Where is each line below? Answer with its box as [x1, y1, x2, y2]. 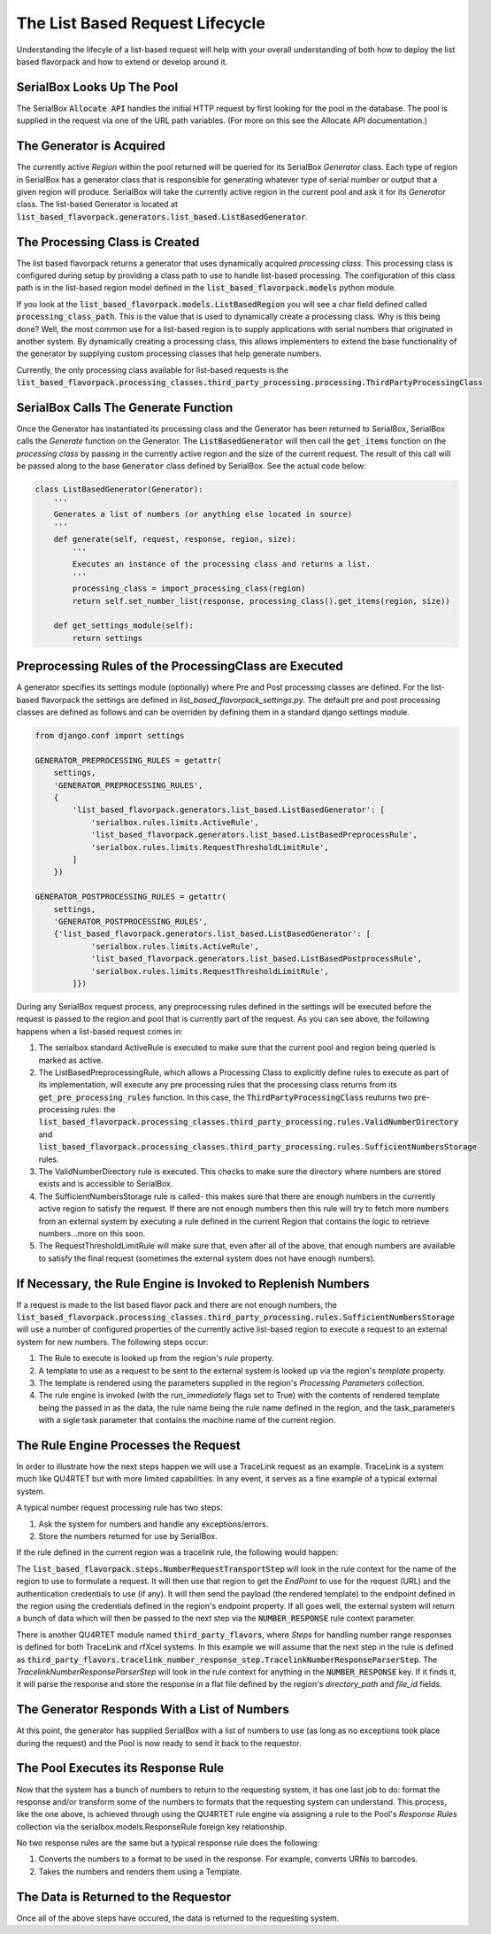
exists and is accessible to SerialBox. [38, 1179, 173, 1189]
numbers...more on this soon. [38, 1227, 146, 1239]
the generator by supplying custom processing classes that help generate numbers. [16, 348, 322, 359]
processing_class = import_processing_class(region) [72, 584, 306, 593]
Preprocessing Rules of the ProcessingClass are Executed [16, 659, 344, 674]
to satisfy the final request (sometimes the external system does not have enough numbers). [38, 1253, 376, 1264]
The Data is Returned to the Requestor [16, 1889, 232, 1904]
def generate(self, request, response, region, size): [53, 534, 296, 544]
